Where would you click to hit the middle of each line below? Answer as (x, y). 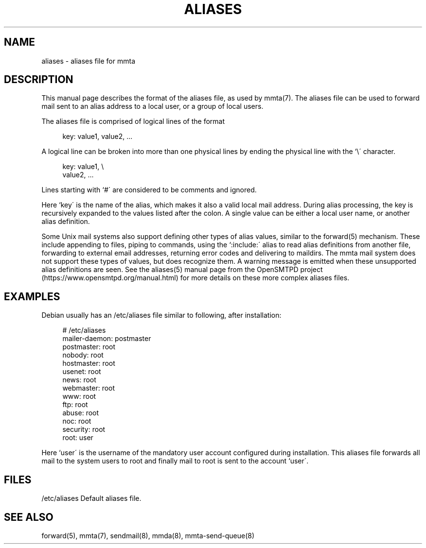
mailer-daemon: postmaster (107, 339)
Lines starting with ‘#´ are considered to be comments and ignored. (149, 190)
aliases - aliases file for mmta (89, 61)
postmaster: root (89, 347)
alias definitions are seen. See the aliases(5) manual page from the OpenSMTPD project (182, 270)
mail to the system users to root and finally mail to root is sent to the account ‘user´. (175, 461)
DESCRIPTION (39, 80)
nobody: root (83, 355)
